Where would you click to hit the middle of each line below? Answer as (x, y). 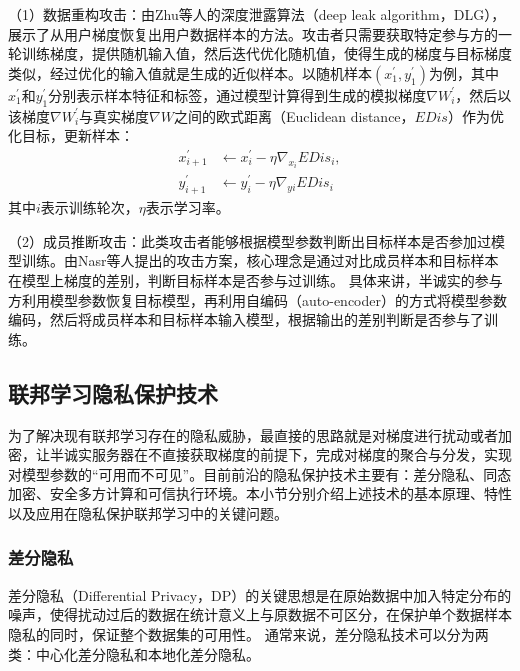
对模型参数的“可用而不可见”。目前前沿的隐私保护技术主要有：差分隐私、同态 (260, 473)
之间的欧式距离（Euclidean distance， (294, 115)
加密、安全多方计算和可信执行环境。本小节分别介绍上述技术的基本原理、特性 (260, 493)
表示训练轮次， (89, 207)
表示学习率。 (187, 207)
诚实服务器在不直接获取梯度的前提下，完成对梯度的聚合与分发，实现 (287, 454)
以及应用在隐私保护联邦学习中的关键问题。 (148, 512)
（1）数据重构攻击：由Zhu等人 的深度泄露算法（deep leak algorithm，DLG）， (257, 14)
